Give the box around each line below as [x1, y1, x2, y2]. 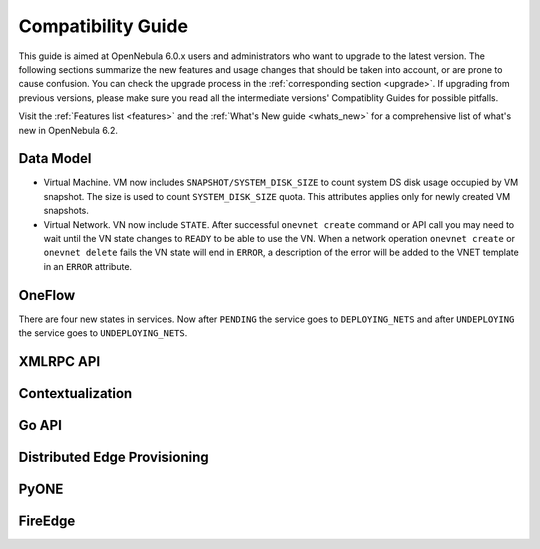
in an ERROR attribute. [43, 260, 133, 272]
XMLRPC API [18, 353, 101, 370]
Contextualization [18, 385, 133, 402]
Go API [18, 416, 62, 434]
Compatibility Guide [18, 15, 189, 37]
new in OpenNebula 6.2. [18, 124, 119, 136]
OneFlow [18, 286, 76, 304]
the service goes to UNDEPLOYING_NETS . [18, 327, 188, 339]
